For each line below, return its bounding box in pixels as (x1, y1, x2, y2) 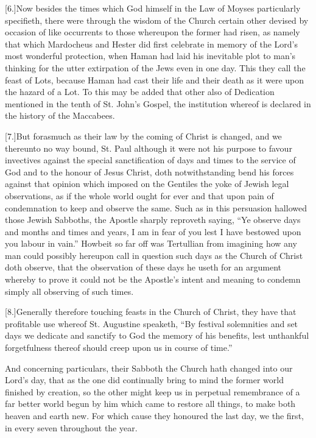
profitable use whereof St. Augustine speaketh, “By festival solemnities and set (5, 317, 298, 330)
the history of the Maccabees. (5, 109, 115, 122)
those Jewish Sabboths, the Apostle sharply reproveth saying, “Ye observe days (5, 213, 301, 226)
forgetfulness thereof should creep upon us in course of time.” (5, 341, 233, 354)
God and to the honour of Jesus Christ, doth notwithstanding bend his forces (5, 165, 294, 178)
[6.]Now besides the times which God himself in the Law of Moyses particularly (5, 2, 301, 14)
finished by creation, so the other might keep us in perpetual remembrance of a (5, 385, 300, 398)
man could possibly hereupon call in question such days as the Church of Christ (5, 249, 303, 261)
